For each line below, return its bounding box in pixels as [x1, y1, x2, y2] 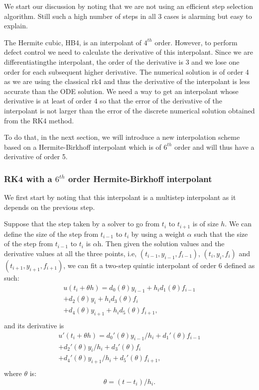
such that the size [194, 228, 248, 239]
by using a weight [131, 228, 185, 239]
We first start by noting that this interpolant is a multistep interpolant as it [4, 192, 236, 202]
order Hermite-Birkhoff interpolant [68, 172, 212, 185]
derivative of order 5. [4, 151, 68, 162]
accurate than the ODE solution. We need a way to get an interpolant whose [4, 86, 239, 96]
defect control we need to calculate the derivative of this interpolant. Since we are [4, 47, 253, 57]
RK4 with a [4, 172, 52, 185]
